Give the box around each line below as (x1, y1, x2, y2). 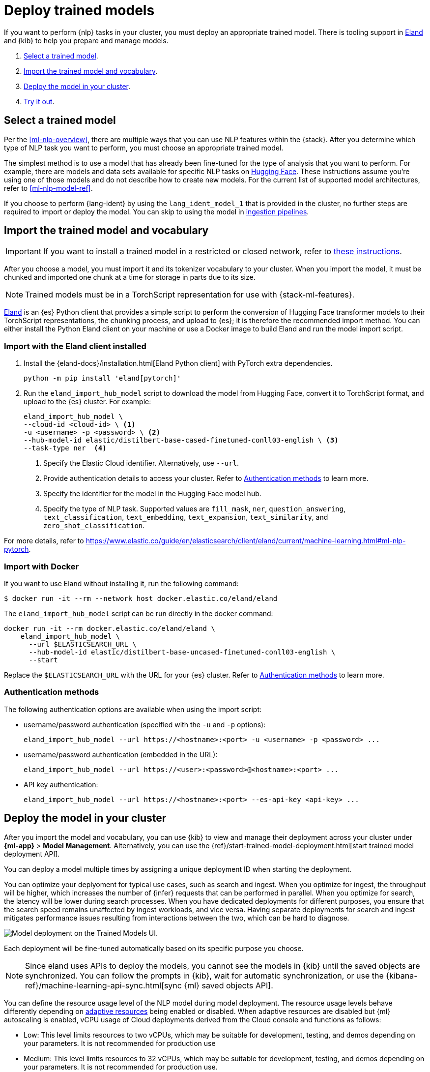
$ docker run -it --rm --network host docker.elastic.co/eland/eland (4, 594, 278, 602)
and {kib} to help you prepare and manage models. (4, 36, 169, 45)
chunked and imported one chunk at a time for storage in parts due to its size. (4, 273, 256, 282)
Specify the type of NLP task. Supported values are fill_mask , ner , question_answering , (43, 505, 345, 513)
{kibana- (386, 970, 418, 981)
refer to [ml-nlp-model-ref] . (4, 183, 93, 192)
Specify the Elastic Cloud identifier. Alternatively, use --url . (43, 459, 239, 468)
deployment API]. (4, 849, 60, 858)
